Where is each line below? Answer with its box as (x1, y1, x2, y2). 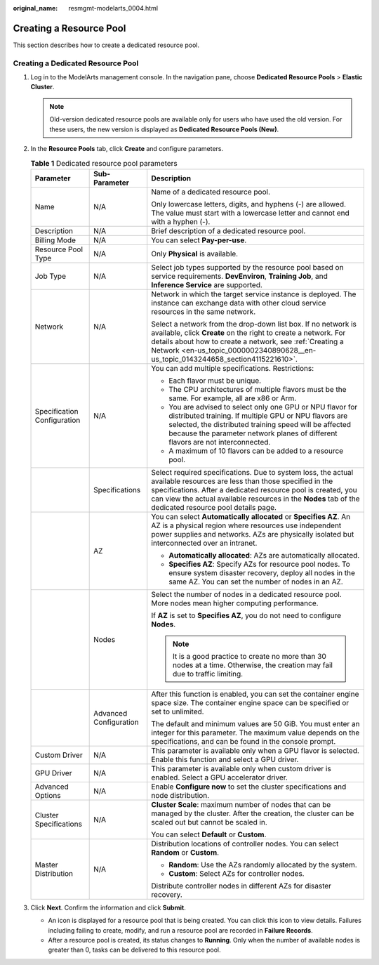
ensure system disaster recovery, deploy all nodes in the (168, 567, 356, 577)
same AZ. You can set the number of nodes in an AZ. (168, 577, 343, 586)
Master (34, 860, 59, 869)
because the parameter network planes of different (168, 428, 338, 438)
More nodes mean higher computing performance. (151, 598, 319, 608)
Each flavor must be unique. (168, 376, 262, 386)
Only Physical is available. (151, 249, 239, 258)
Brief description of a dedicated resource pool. (151, 225, 306, 235)
